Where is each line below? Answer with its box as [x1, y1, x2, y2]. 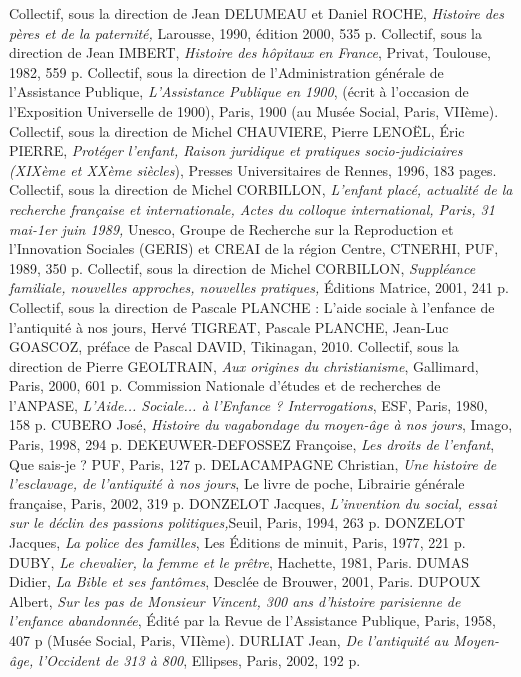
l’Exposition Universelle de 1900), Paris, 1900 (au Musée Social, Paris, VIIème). [9, 100, 499, 121]
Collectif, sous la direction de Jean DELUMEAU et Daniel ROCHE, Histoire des [9, 3, 505, 23]
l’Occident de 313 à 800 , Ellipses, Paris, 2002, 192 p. [38, 649, 361, 670]
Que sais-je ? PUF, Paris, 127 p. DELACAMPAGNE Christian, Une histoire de [9, 453, 497, 474]
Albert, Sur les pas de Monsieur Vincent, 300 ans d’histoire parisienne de [9, 590, 461, 611]
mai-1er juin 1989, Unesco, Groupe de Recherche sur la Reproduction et [9, 218, 454, 239]
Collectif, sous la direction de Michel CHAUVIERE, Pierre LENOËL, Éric [9, 120, 465, 141]
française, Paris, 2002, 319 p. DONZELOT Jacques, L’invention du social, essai [9, 492, 497, 513]
